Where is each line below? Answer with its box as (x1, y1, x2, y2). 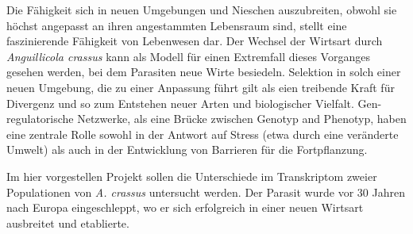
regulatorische (6, 110, 74, 127)
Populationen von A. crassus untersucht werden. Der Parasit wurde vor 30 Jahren (6, 183, 405, 200)
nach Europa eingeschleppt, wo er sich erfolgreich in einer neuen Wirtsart (6, 199, 364, 216)
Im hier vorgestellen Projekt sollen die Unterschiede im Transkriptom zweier (6, 167, 377, 184)
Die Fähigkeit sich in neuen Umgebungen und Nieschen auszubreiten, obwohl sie (6, 2, 397, 17)
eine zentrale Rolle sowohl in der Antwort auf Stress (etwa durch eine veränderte (6, 125, 399, 142)
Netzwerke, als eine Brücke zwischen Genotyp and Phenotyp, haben (77, 110, 407, 127)
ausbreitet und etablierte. (6, 214, 129, 231)
